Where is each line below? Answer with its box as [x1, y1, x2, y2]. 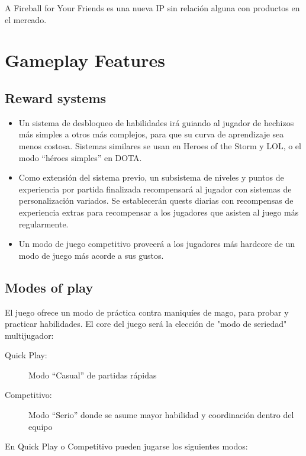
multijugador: [5, 329, 54, 341]
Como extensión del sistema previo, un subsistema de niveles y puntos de [18, 171, 284, 184]
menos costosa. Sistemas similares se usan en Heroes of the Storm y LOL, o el [18, 139, 301, 152]
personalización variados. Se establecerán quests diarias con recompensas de [18, 194, 294, 207]
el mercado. [5, 13, 47, 25]
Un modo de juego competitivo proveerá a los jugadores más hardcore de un [18, 237, 295, 250]
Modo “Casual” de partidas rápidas [28, 368, 157, 381]
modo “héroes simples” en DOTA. [18, 151, 142, 163]
